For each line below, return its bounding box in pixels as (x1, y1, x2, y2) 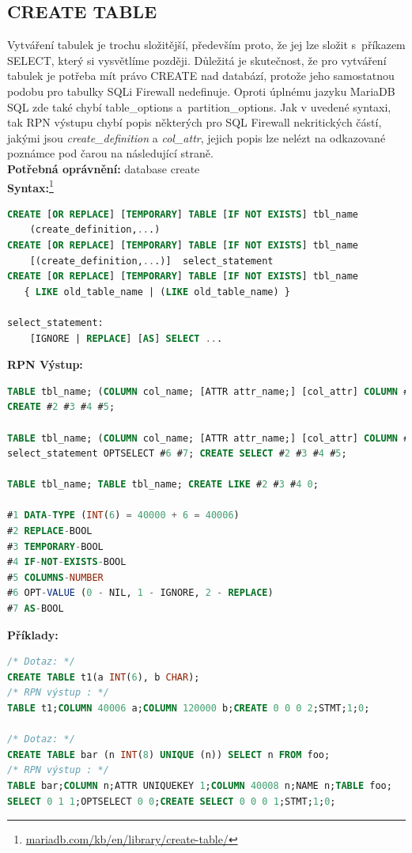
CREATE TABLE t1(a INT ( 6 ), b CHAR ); (7, 671, 200, 683)
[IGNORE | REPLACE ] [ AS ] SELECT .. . (29, 332, 223, 344)
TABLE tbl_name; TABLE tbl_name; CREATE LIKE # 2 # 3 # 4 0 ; (7, 479, 319, 491)
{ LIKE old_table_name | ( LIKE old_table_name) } (24, 286, 290, 298)
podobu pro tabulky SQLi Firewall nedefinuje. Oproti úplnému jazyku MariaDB (7, 82, 395, 99)
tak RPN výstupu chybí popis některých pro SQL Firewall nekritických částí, (7, 114, 382, 131)
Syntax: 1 (7, 176, 54, 195)
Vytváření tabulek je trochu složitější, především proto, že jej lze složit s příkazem (7, 36, 406, 53)
